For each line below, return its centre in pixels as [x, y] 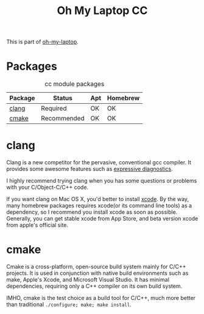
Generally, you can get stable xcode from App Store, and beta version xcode [102, 219]
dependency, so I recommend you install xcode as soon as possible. [92, 212]
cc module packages [75, 84]
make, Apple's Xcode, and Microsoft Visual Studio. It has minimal [88, 279]
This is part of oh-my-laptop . [43, 42]
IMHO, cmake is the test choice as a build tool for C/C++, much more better [101, 298]
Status [63, 98]
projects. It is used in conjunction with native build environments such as [97, 273]
